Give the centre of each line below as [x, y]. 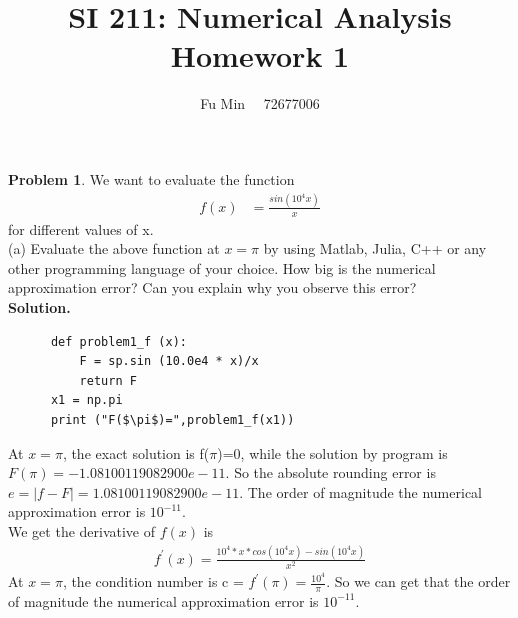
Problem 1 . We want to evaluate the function [151, 178]
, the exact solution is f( [136, 452]
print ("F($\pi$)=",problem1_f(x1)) [172, 420]
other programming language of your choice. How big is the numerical [222, 267]
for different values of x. [81, 228]
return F [108, 380]
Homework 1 [260, 55]
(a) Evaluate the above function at [114, 248]
